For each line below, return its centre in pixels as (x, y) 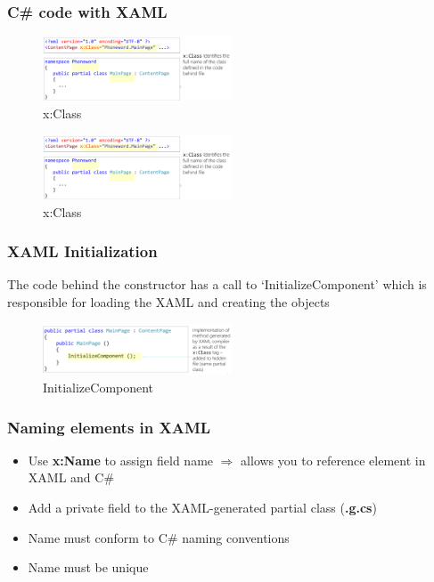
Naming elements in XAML (109, 427)
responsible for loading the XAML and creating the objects (168, 301)
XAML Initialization (82, 251)
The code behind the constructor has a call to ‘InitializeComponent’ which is (217, 284)
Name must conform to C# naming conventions (159, 537)
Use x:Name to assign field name (121, 460)
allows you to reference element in (333, 460)
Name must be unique (88, 567)
